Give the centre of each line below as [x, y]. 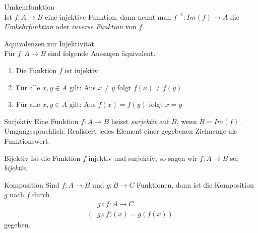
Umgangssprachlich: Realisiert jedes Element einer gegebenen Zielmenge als [121, 131]
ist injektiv [81, 70]
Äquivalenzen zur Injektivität [49, 43]
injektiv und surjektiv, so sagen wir [143, 158]
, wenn [187, 121]
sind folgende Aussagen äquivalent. [102, 53]
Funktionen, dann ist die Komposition [195, 184]
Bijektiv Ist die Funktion [42, 158]
